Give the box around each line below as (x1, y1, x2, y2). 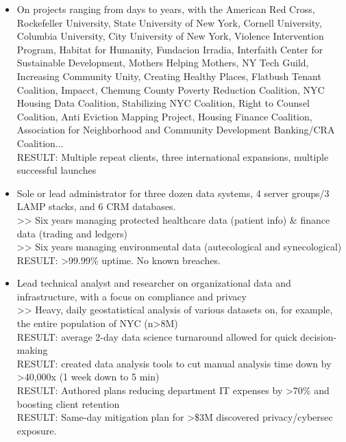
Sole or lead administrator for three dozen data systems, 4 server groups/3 (16, 185, 330, 200)
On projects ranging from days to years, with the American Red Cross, (16, 2, 315, 16)
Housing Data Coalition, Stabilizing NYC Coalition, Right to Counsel (16, 96, 310, 110)
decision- (300, 329, 337, 343)
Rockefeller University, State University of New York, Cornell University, (16, 15, 322, 29)
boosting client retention (16, 396, 120, 411)
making (16, 343, 48, 357)
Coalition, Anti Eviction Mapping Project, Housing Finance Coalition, (16, 109, 312, 123)
